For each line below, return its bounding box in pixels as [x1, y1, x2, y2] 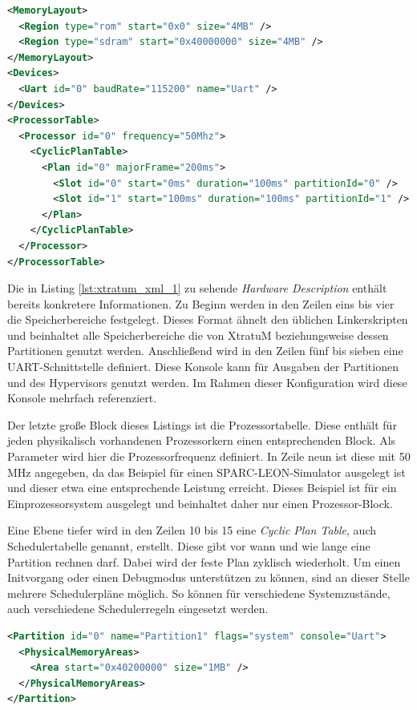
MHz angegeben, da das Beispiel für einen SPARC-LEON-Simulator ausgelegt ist [7, 463, 406, 480]
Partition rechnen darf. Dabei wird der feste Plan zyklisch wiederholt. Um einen [7, 553, 401, 570]
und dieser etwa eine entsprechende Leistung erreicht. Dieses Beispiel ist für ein [7, 479, 397, 496]
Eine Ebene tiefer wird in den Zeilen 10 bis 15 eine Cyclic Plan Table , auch [7, 522, 376, 539]
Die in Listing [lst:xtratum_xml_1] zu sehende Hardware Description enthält [7, 280, 387, 297]
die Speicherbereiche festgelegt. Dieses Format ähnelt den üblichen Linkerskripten [7, 311, 408, 328]
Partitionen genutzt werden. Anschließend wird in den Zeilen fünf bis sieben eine [7, 342, 403, 359]
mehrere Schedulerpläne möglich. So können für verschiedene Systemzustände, [7, 584, 391, 601]
